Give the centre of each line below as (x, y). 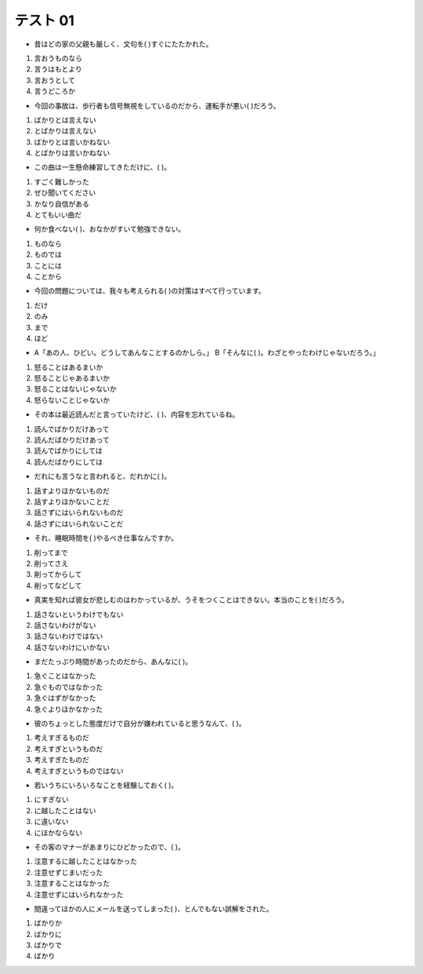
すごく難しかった (61, 181)
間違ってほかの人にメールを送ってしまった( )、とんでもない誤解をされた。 (154, 908)
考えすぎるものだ (61, 738)
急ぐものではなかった (69, 687)
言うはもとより (58, 69)
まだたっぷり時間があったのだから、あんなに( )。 (113, 662)
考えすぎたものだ (61, 760)
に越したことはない (65, 810)
